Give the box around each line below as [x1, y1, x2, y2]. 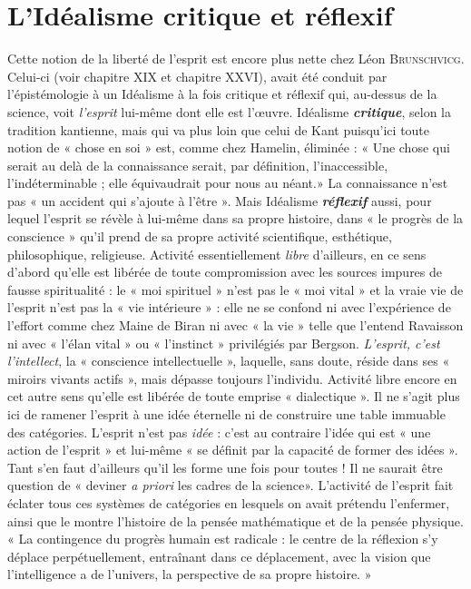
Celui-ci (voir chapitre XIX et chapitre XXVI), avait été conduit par [7, 66, 388, 85]
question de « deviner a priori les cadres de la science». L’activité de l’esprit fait [7, 476, 454, 495]
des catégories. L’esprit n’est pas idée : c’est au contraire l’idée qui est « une [7, 422, 431, 441]
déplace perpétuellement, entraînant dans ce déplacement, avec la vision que [7, 546, 431, 565]
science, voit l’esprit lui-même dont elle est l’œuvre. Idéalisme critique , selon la [7, 102, 451, 121]
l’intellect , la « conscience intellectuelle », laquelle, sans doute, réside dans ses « [7, 351, 450, 370]
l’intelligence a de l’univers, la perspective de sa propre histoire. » [7, 564, 372, 584]
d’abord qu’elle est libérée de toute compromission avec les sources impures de [7, 262, 443, 281]
